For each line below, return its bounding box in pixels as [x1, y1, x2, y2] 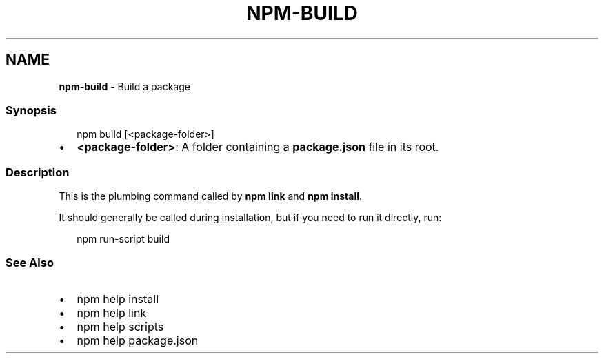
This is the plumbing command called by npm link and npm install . [59, 190, 363, 203]
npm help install [77, 291, 159, 306]
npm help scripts [77, 319, 164, 334]
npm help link [77, 305, 147, 320]
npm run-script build [77, 233, 170, 245]
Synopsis [6, 103, 57, 117]
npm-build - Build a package [59, 80, 190, 92]
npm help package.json [77, 333, 199, 347]
